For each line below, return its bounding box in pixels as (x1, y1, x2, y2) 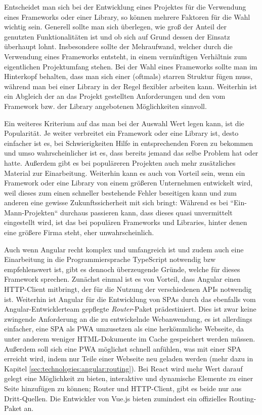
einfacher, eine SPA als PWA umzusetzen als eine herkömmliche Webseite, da (4, 323, 244, 334)
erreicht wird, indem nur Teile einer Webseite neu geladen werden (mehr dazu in (4, 353, 253, 364)
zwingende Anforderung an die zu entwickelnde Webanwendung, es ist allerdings (4, 313, 252, 324)
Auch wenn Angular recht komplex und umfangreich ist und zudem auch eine (4, 244, 244, 254)
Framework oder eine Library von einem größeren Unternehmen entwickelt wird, (4, 177, 253, 188)
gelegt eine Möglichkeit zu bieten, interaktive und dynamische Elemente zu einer (4, 373, 253, 384)
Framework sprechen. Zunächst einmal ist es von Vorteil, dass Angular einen (4, 274, 241, 284)
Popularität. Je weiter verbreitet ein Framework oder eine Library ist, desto (4, 128, 239, 138)
